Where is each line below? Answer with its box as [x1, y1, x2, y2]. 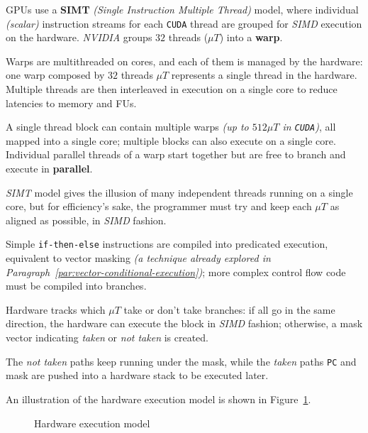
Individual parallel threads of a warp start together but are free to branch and [6, 147, 346, 162]
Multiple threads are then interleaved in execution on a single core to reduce [6, 82, 338, 97]
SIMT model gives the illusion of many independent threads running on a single [6, 185, 353, 199]
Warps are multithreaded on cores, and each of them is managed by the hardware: [6, 53, 363, 68]
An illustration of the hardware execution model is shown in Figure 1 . [6, 391, 311, 406]
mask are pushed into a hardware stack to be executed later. [6, 368, 269, 383]
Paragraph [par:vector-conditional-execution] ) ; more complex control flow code [6, 264, 346, 279]
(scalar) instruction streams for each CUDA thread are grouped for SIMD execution [6, 16, 362, 31]
